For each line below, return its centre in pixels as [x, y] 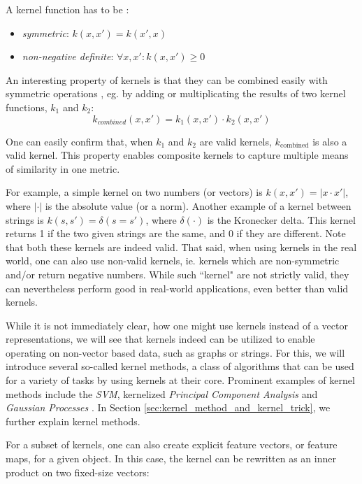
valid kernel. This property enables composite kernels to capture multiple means [177, 155]
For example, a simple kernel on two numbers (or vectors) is [134, 192]
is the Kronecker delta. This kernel [281, 219]
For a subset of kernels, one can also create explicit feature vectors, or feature [172, 444]
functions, [27, 107]
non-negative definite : [68, 56]
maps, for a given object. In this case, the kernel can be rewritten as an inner [171, 458]
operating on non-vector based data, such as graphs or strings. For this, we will [175, 352]
